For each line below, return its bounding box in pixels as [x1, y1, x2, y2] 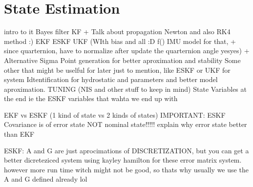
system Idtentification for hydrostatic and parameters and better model [4, 74, 218, 84]
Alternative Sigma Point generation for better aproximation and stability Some [4, 55, 241, 65]
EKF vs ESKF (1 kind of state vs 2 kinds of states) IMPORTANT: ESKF [4, 109, 226, 120]
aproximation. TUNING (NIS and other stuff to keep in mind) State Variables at [4, 83, 247, 94]
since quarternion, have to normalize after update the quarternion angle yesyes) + [4, 45, 250, 56]
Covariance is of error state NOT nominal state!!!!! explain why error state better [4, 119, 247, 129]
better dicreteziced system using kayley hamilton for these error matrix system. [4, 155, 242, 165]
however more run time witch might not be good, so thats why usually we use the [4, 164, 249, 174]
